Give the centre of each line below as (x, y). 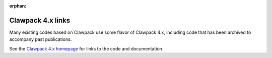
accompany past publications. (41, 39)
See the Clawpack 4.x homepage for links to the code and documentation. (86, 48)
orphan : (18, 6)
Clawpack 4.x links (40, 20)
